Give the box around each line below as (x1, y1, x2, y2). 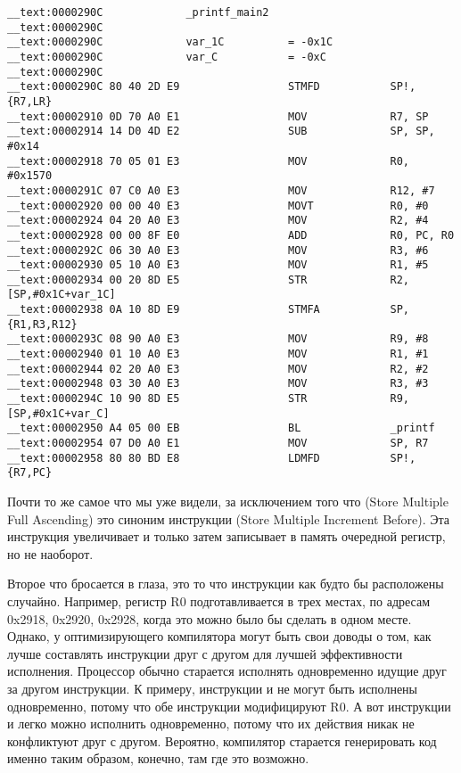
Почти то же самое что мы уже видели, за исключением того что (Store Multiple (7, 492, 449, 510)
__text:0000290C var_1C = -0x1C (7, 36, 333, 49)
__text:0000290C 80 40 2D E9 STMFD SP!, (7, 80, 416, 94)
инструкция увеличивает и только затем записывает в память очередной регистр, (7, 527, 446, 546)
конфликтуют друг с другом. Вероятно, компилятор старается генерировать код (7, 731, 437, 750)
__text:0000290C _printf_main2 (7, 6, 269, 19)
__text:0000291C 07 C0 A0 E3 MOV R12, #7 (7, 184, 435, 197)
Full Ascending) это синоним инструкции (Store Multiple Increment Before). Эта (7, 509, 450, 528)
